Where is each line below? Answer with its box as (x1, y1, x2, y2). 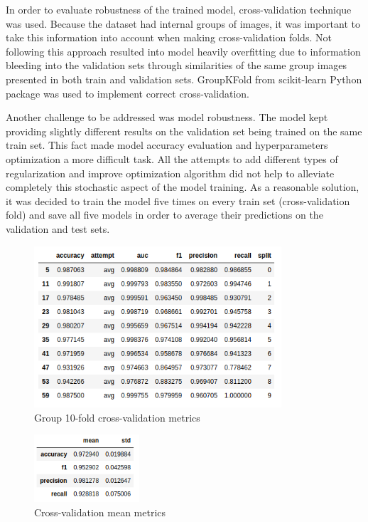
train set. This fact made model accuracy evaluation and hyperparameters (6, 137, 328, 152)
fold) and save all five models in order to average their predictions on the (6, 207, 323, 222)
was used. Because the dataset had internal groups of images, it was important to (6, 16, 360, 31)
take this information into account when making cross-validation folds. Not (6, 30, 332, 45)
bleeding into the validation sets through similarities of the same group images (6, 58, 347, 73)
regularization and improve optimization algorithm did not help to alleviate (6, 165, 335, 180)
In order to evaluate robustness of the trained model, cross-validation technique (6, 2, 352, 16)
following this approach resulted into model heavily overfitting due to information (6, 43, 361, 58)
